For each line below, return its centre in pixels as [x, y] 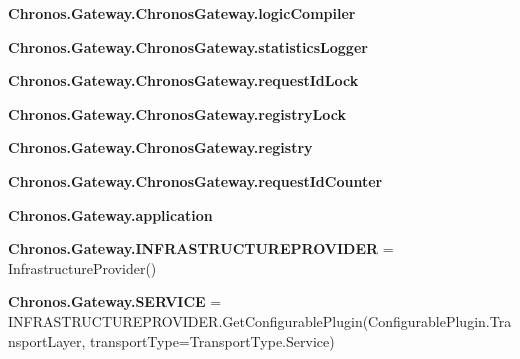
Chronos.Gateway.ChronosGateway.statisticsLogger [188, 46]
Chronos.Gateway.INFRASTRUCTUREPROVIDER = [201, 248]
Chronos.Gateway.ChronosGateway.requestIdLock [183, 80]
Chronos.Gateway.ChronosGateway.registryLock [177, 113]
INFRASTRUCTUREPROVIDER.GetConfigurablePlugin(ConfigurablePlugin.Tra [260, 320]
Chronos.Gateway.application [110, 214]
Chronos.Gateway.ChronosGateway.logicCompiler [182, 13]
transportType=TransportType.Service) [212, 340]
